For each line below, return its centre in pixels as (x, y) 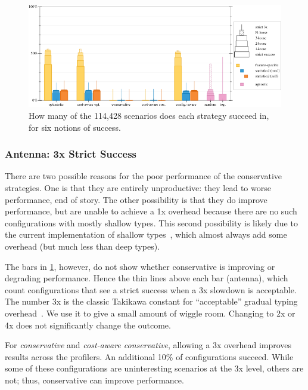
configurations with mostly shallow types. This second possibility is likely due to (151, 222)
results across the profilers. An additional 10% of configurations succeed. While (149, 356)
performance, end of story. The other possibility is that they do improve (136, 199)
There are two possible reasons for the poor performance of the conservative (143, 176)
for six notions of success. (75, 127)
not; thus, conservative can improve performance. (94, 380)
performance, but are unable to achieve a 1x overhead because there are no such (151, 211)
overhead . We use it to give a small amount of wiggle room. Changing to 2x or (150, 313)
